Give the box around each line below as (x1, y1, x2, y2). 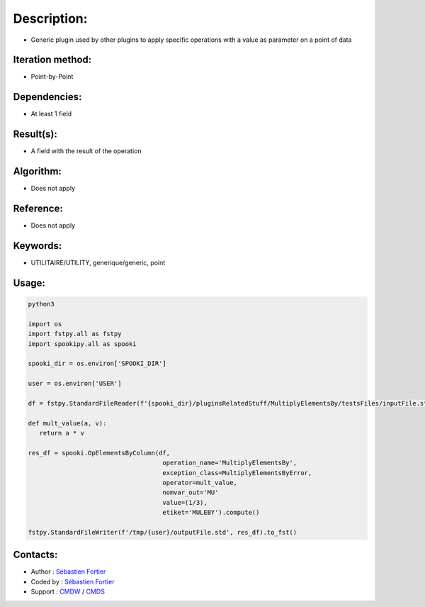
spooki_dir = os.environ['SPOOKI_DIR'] (28, 360, 166, 368)
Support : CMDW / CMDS (30, 587, 106, 596)
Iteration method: (13, 54, 92, 66)
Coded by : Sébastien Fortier (30, 577, 115, 586)
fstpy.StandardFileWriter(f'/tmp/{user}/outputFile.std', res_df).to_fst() (28, 528, 297, 536)
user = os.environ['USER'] (28, 379, 122, 388)
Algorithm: (13, 165, 62, 177)
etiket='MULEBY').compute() (162, 508, 260, 517)
